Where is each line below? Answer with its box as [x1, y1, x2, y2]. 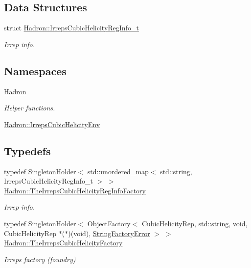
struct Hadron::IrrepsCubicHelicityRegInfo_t [4, 23, 139, 33]
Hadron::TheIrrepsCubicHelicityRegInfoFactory [4, 185, 146, 195]
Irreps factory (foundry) [4, 254, 76, 264]
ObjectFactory [87, 218, 131, 228]
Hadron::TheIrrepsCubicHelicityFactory [4, 238, 123, 248]
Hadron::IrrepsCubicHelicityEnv [4, 119, 100, 129]
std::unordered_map [87, 166, 149, 176]
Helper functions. [4, 103, 55, 113]
